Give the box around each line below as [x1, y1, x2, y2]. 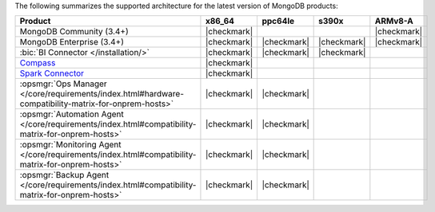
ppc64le [261, 16, 295, 27]
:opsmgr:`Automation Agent [19, 108, 124, 120]
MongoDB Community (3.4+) [19, 26, 130, 37]
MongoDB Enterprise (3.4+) [19, 37, 124, 48]
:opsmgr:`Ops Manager [19, 78, 107, 89]
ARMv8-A [374, 16, 413, 27]
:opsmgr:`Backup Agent [19, 170, 110, 181]
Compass [19, 57, 56, 69]
